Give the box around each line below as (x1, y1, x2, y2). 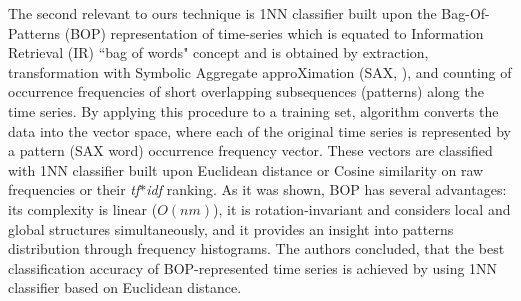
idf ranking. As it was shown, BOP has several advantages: (146, 179, 507, 200)
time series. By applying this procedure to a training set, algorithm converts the (8, 100, 499, 121)
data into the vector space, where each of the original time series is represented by (8, 120, 511, 141)
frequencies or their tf (8, 179, 140, 200)
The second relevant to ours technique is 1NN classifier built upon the (8, 3, 437, 23)
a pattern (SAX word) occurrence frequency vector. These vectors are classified (8, 140, 493, 161)
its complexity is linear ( (8, 198, 158, 219)
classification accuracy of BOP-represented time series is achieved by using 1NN (8, 257, 498, 278)
